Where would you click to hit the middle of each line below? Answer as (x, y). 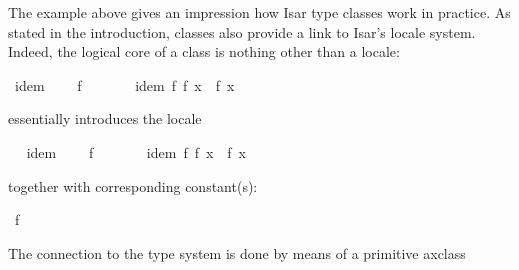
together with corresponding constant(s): (133, 185)
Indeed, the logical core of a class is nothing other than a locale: (204, 51)
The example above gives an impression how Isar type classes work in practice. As (259, 12)
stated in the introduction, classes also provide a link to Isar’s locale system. (242, 31)
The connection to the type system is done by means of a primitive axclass (237, 252)
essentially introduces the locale (105, 118)
